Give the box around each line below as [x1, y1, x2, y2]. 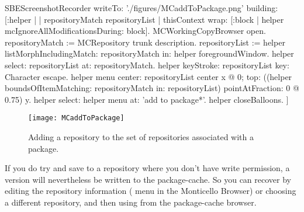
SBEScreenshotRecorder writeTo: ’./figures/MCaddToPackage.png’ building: [5, 2, 278, 13]
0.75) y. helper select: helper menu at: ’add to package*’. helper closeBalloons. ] [5, 93, 289, 105]
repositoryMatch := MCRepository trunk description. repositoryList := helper [5, 36, 285, 48]
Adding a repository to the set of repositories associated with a [28, 131, 254, 143]
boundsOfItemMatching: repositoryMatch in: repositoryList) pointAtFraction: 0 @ [5, 82, 299, 94]
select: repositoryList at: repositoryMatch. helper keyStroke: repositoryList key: [5, 58, 289, 71]
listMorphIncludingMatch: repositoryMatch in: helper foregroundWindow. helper [5, 47, 294, 60]
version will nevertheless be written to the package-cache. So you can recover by [5, 173, 291, 185]
